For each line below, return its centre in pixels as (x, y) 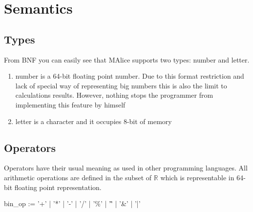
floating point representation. (58, 187)
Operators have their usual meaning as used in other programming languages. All (126, 168)
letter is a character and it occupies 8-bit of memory (94, 121)
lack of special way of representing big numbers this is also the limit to (121, 85)
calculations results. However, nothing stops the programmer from (114, 95)
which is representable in (197, 177)
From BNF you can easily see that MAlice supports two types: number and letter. (127, 59)
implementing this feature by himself (70, 104)
